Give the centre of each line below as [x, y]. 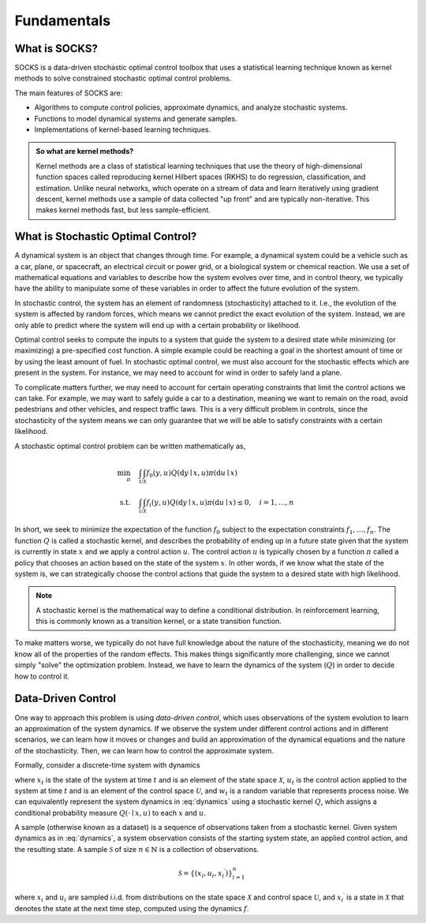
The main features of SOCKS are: [69, 93]
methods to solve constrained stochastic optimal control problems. [123, 78]
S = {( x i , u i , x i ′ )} [205, 874]
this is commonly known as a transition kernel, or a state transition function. [159, 621]
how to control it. [42, 676]
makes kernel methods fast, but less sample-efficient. [123, 210]
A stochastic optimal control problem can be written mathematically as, [130, 446]
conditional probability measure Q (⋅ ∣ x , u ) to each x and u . [110, 813]
